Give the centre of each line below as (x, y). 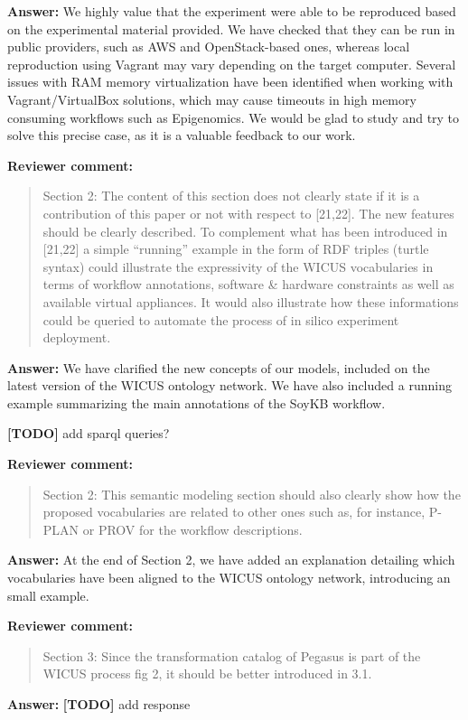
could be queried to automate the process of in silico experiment (221, 319)
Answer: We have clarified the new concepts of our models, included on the (219, 367)
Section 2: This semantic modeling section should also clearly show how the (252, 494)
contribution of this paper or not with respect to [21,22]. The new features (248, 213)
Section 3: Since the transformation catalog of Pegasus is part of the (232, 655)
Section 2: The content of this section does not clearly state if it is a (231, 196)
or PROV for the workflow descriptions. (192, 529)
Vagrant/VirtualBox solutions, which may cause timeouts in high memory (212, 99)
